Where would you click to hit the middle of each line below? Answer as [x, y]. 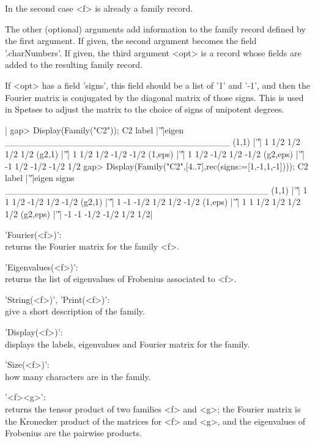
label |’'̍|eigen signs [40, 178]
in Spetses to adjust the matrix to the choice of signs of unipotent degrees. [145, 109]
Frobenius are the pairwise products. [73, 433]
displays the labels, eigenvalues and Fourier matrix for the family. [128, 344]
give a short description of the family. [75, 311]
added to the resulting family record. [74, 65]
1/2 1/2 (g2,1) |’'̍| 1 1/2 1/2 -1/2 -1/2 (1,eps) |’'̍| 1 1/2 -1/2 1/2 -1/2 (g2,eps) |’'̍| [155, 153]
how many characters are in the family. [78, 376]
